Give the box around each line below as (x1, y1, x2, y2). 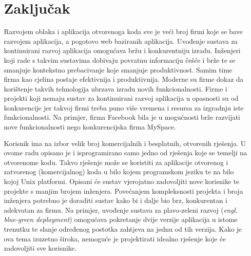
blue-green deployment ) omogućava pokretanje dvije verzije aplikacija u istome (4, 214, 238, 224)
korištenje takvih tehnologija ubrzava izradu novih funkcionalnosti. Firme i (4, 83, 227, 93)
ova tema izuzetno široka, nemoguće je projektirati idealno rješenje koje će (4, 233, 226, 243)
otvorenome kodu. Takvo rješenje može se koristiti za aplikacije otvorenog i (4, 157, 228, 167)
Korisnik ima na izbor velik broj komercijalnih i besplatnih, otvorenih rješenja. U (4, 138, 246, 148)
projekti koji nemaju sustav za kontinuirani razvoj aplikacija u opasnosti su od (4, 93, 239, 103)
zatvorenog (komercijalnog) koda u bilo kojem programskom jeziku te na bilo (4, 166, 234, 177)
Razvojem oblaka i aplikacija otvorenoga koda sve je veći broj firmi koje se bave (4, 26, 243, 37)
